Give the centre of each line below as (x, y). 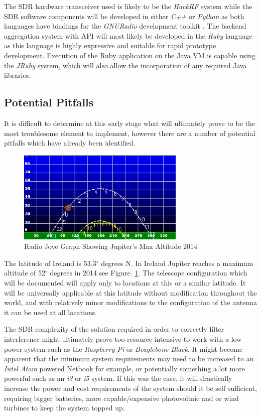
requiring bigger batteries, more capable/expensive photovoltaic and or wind (121, 398)
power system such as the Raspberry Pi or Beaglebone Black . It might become (123, 349)
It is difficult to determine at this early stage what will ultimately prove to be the (130, 123)
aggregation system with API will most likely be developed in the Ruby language (128, 35)
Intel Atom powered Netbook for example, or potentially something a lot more (124, 368)
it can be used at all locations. (51, 312)
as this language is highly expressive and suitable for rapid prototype (110, 45)
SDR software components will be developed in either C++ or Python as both (124, 16)
